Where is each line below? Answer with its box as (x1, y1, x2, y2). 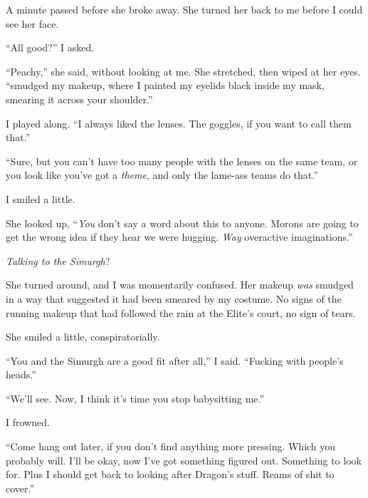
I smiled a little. (6, 191, 75, 206)
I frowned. (6, 415, 50, 430)
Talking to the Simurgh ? (6, 253, 110, 268)
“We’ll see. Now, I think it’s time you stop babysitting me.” (6, 390, 265, 405)
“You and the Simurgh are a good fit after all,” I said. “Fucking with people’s (6, 353, 344, 368)
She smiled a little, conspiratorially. (6, 329, 160, 344)
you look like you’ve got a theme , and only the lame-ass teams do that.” (6, 167, 318, 182)
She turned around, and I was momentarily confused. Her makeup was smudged (6, 277, 354, 292)
